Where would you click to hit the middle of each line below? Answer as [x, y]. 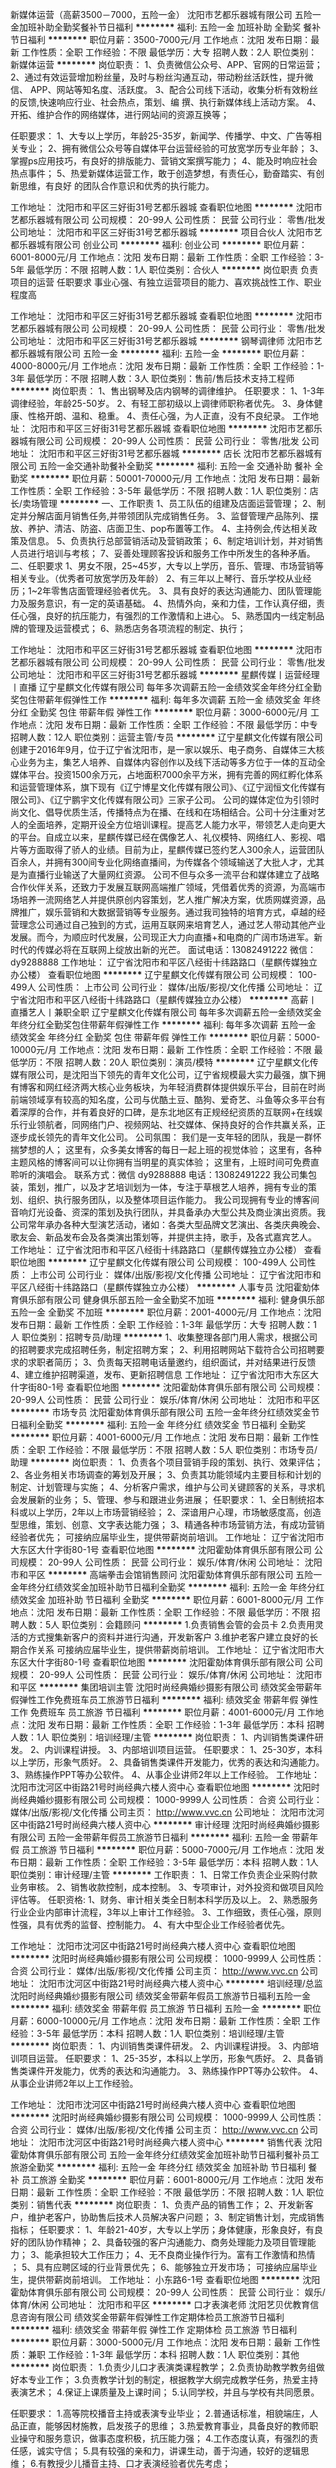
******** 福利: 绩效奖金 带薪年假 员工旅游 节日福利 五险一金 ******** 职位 [166, 2008]
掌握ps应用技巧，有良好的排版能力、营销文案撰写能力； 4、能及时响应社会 [164, 161]
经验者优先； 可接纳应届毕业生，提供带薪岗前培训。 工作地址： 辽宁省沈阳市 [167, 1537]
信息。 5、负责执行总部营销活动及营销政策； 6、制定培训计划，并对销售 [175, 541]
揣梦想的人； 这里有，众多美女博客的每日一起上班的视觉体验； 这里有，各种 [166, 1149]
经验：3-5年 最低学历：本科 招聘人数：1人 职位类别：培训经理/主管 [147, 2033]
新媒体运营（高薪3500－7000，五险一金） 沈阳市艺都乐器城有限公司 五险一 [166, 14]
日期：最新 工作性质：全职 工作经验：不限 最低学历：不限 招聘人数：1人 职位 [167, 2192]
